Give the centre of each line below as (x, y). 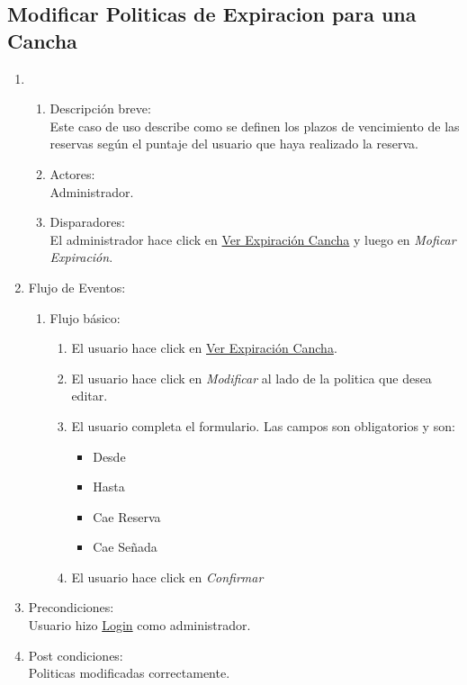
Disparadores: (87, 222)
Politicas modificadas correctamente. (129, 673)
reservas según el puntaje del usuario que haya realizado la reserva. (234, 144)
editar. (90, 396)
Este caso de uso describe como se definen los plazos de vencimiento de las (255, 126)
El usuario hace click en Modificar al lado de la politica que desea (251, 378)
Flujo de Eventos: (77, 287)
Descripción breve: (100, 108)
